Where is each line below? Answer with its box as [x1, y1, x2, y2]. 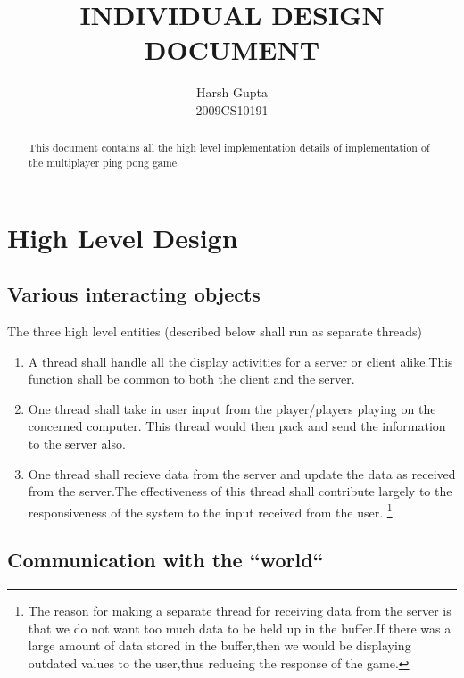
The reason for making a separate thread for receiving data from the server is [28, 601, 452, 620]
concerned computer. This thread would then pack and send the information [28, 417, 446, 435]
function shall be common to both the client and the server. [28, 369, 355, 388]
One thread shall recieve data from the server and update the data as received [28, 464, 456, 483]
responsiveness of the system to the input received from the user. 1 [28, 500, 393, 521]
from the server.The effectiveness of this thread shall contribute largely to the [28, 482, 452, 500]
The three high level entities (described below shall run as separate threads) [7, 322, 422, 340]
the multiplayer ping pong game [28, 154, 177, 169]
